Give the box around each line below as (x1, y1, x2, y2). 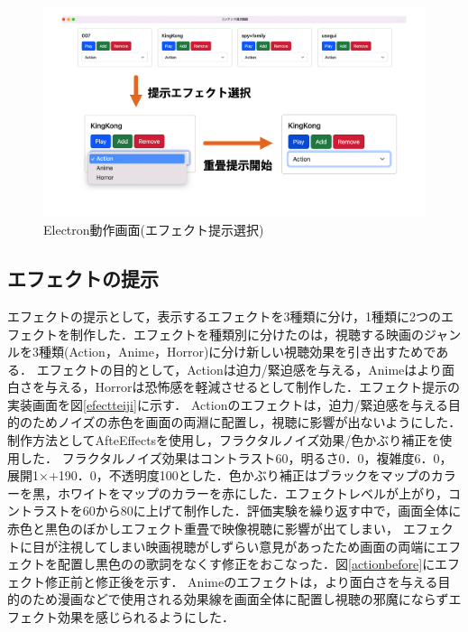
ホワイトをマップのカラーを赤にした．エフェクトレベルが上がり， (57, 483, 449, 502)
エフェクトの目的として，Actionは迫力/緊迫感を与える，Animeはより (36, 359, 443, 378)
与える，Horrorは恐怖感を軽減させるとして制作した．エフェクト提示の (44, 377, 461, 396)
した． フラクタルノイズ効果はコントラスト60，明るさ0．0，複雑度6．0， (19, 448, 453, 467)
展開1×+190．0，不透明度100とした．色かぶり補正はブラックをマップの (7, 466, 431, 485)
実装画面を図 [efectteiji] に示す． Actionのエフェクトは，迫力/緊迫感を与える (7, 395, 449, 414)
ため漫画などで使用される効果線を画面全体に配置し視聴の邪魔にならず (32, 590, 449, 609)
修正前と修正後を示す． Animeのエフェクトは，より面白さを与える (44, 572, 438, 590)
